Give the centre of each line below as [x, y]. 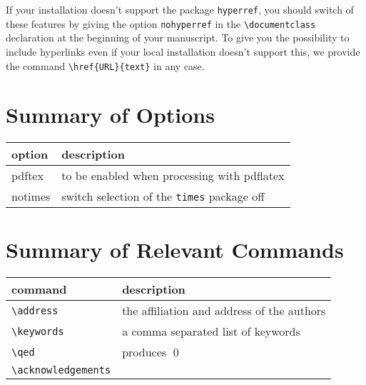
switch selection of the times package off [163, 196]
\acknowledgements [61, 370]
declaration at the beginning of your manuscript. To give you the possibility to [178, 37]
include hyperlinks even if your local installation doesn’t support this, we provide [183, 51]
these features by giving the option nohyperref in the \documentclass [161, 23]
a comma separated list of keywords [211, 331]
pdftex [27, 176]
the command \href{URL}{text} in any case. [105, 65]
